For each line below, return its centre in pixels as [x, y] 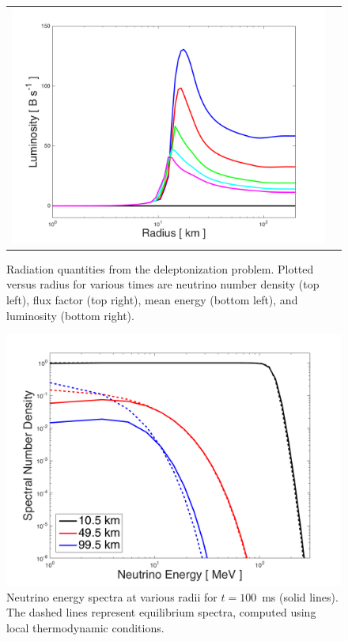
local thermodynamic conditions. [85, 628]
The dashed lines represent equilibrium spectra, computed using [161, 612]
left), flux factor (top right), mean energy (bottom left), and [152, 300]
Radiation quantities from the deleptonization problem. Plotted [160, 268]
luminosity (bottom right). [70, 315]
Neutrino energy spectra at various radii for [112, 596]
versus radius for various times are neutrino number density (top [163, 284]
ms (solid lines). [300, 596]
